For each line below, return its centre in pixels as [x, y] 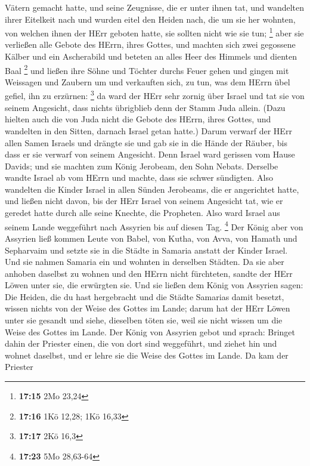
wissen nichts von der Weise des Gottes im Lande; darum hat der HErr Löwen [148, 308]
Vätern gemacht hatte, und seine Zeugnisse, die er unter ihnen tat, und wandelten [155, 7]
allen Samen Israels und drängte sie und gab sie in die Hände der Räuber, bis [146, 142]
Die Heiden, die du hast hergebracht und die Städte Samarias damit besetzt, [145, 296]
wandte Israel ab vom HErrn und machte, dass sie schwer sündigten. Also [139, 178]
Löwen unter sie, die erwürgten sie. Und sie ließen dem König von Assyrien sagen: [154, 285]
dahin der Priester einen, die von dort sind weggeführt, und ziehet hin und [141, 343]
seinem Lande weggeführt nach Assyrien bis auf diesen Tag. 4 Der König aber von [154, 226]
